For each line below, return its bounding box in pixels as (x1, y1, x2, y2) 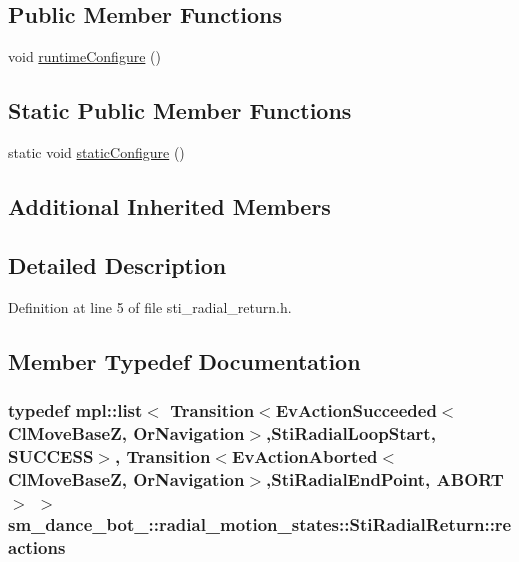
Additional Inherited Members (8, 190, 331, 221)
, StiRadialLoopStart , (266, 420, 436, 445)
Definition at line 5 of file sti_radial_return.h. (8, 296, 292, 317)
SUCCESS (8, 443, 94, 468)
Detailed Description (8, 249, 227, 280)
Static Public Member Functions (8, 95, 352, 126)
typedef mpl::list (8, 397, 143, 422)
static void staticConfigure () (8, 142, 185, 162)
